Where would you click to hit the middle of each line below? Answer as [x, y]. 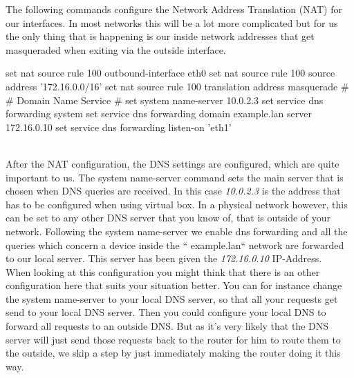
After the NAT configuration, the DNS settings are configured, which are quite [173, 163]
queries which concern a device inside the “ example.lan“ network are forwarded [175, 245]
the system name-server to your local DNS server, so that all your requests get [172, 298]
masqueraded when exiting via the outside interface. [116, 49]
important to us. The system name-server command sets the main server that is [175, 177]
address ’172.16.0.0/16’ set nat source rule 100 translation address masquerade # [177, 86]
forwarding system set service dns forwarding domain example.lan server [159, 113]
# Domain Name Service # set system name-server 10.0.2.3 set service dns [165, 100]
